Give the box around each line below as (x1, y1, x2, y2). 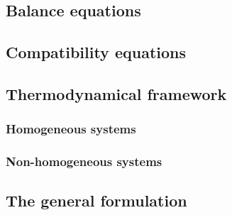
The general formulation (6, 189, 187, 211)
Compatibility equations (6, 41, 186, 63)
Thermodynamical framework (6, 82, 227, 104)
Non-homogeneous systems (6, 153, 162, 170)
